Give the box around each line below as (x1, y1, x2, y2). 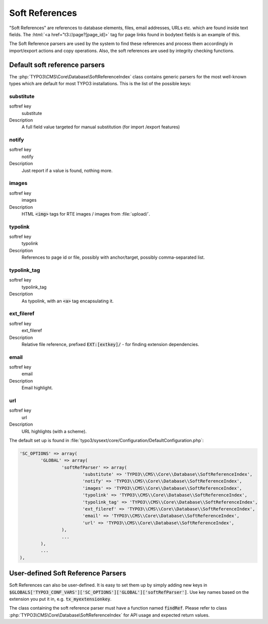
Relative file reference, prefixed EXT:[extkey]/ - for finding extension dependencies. (21, 341, 200, 347)
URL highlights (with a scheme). (21, 428, 87, 434)
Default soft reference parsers (9, 60, 105, 69)
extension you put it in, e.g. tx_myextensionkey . (9, 596, 112, 602)
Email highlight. (21, 385, 53, 391)
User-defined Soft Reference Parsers (9, 569, 127, 577)
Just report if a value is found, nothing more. (21, 168, 113, 173)
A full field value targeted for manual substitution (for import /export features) (21, 124, 180, 130)
